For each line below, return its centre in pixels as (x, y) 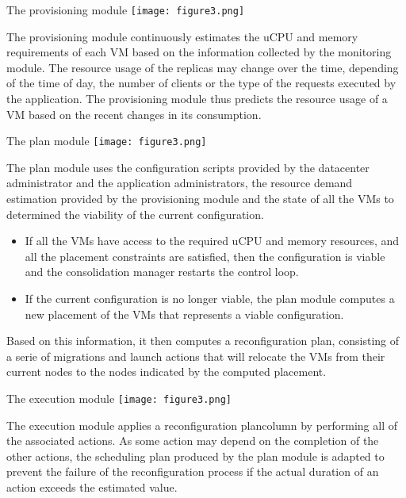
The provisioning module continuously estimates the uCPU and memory (182, 36)
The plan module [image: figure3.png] (107, 141)
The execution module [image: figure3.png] (119, 398)
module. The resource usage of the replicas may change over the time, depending (203, 67)
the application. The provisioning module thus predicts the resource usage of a (197, 99)
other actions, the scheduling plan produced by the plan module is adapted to (195, 456)
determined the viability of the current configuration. (135, 214)
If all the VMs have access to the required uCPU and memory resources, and (212, 241)
